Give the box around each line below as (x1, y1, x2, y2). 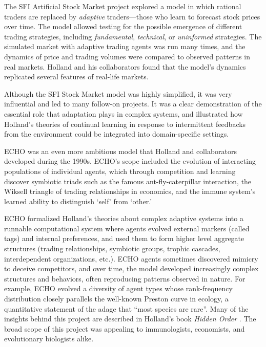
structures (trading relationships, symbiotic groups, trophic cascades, (4, 243, 220, 254)
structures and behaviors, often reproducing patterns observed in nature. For (4, 273, 245, 284)
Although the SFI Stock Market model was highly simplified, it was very (4, 88, 232, 99)
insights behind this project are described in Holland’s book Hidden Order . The (4, 313, 256, 324)
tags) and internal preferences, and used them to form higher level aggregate (4, 233, 244, 244)
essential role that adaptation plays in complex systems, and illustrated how (4, 108, 243, 119)
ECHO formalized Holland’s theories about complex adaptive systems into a (4, 213, 243, 224)
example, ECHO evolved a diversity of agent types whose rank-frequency (4, 283, 233, 294)
